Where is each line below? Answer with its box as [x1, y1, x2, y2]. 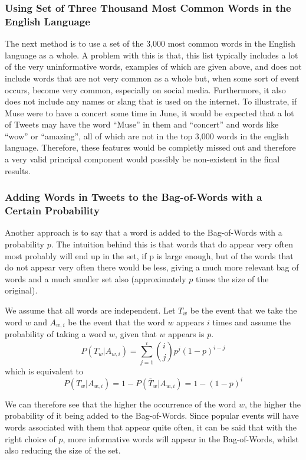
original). [5, 284, 38, 296]
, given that [115, 328, 157, 340]
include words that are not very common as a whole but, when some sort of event [5, 71, 300, 84]
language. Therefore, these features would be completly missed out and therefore [5, 141, 296, 154]
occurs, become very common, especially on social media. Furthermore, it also [5, 83, 286, 96]
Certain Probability [5, 203, 100, 218]
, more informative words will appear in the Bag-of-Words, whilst [62, 432, 299, 445]
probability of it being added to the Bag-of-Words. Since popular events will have [5, 409, 299, 422]
